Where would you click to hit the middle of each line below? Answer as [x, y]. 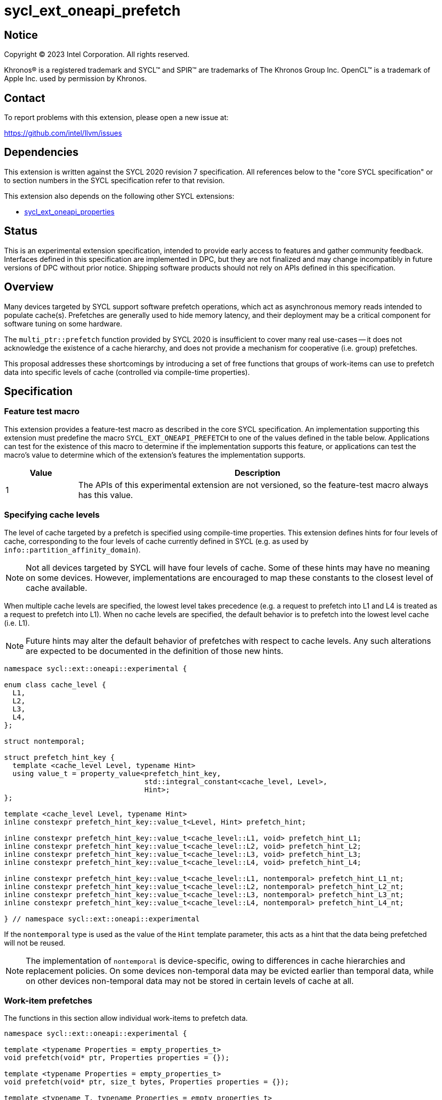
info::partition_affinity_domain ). [72, 549]
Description [257, 473]
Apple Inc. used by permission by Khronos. [75, 79]
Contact [25, 98]
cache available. [57, 588]
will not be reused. [35, 943]
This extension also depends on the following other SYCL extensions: [119, 196]
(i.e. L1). [17, 623]
